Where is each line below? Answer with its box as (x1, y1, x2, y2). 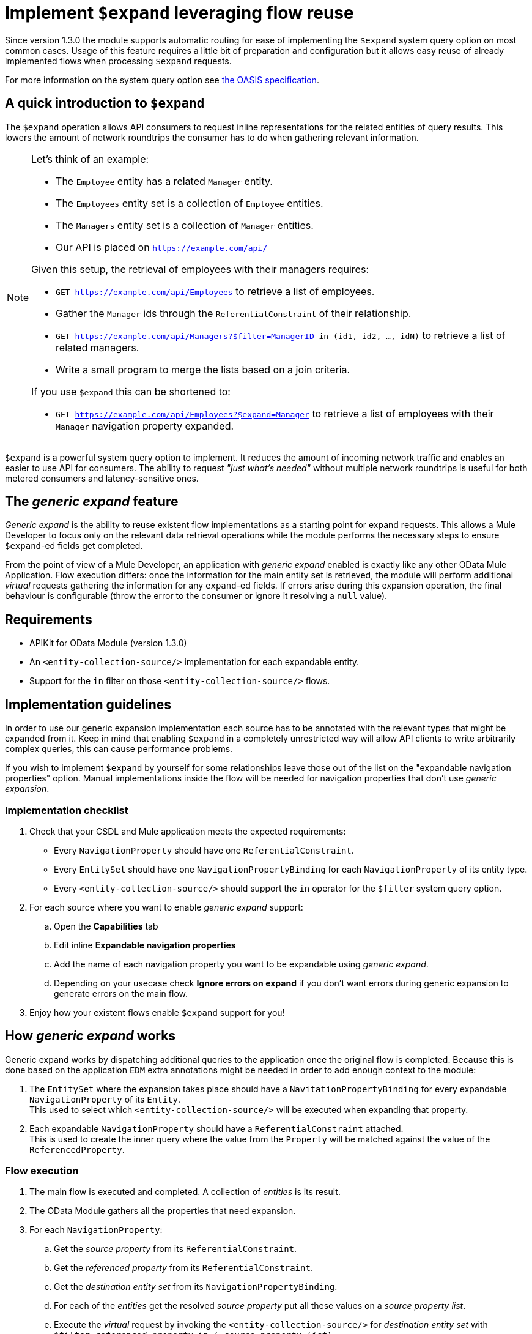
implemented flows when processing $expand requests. (5, 55, 232, 66)
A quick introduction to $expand (5, 95, 205, 111)
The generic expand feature (5, 494, 179, 510)
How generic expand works (5, 1028, 176, 1044)
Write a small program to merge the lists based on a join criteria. (56, 363, 350, 376)
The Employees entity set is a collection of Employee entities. (56, 196, 323, 209)
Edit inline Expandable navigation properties (54, 939, 236, 950)
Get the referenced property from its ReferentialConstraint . (54, 1262, 313, 1273)
